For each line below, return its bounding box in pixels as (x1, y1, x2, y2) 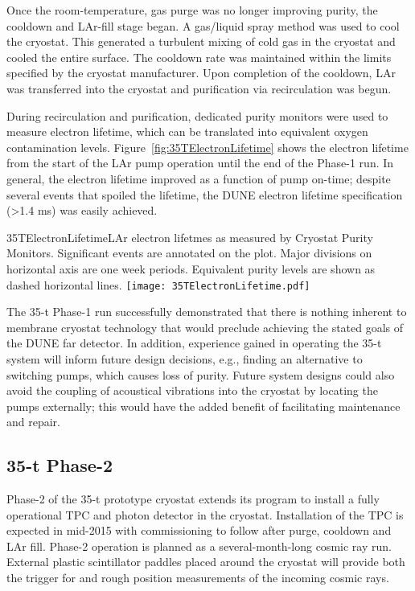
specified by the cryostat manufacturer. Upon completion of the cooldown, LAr (6, 64, 396, 81)
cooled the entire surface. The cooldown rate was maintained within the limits (6, 48, 392, 65)
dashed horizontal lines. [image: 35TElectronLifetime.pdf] (6, 276, 310, 293)
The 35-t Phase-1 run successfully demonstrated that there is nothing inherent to (6, 303, 407, 320)
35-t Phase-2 (6, 453, 113, 478)
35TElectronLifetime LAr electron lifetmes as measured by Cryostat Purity (6, 228, 373, 245)
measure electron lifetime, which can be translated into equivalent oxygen (6, 123, 368, 140)
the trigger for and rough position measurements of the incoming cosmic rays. (6, 569, 389, 586)
